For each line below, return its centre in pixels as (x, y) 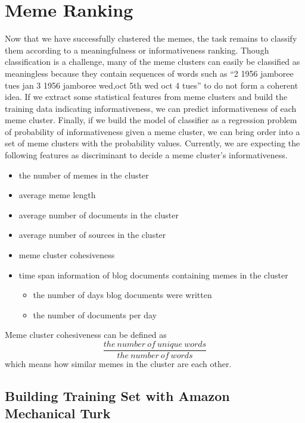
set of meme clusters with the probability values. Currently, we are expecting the (152, 143)
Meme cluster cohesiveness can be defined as (86, 335)
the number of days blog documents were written (122, 295)
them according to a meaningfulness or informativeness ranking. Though (137, 50)
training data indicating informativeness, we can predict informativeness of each (151, 108)
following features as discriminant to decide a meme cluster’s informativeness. (146, 155)
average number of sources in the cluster (92, 235)
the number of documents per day (95, 314)
